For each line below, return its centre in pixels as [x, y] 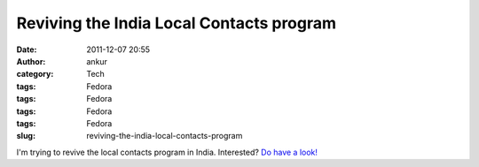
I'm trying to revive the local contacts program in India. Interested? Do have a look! [167, 152]
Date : [27, 49]
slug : [26, 136]
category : [35, 74]
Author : [31, 61]
